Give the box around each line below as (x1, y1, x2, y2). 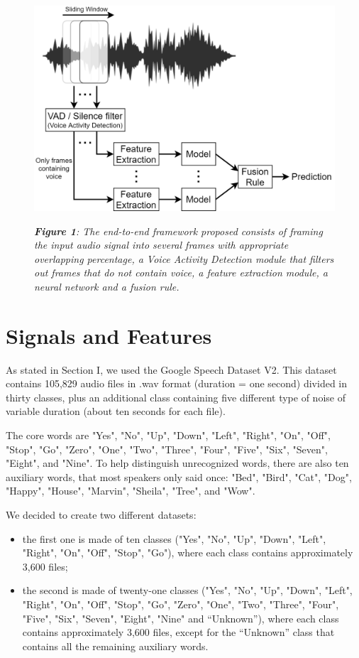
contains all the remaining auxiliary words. (22, 638, 209, 653)
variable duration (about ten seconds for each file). (6, 404, 226, 419)
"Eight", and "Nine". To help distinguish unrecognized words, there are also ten (6, 455, 349, 470)
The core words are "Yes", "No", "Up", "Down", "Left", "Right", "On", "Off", (6, 428, 331, 443)
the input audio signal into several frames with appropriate (34, 237, 289, 252)
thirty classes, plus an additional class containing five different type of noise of (6, 389, 346, 404)
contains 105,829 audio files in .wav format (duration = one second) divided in (6, 376, 348, 391)
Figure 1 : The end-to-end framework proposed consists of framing (34, 223, 323, 238)
